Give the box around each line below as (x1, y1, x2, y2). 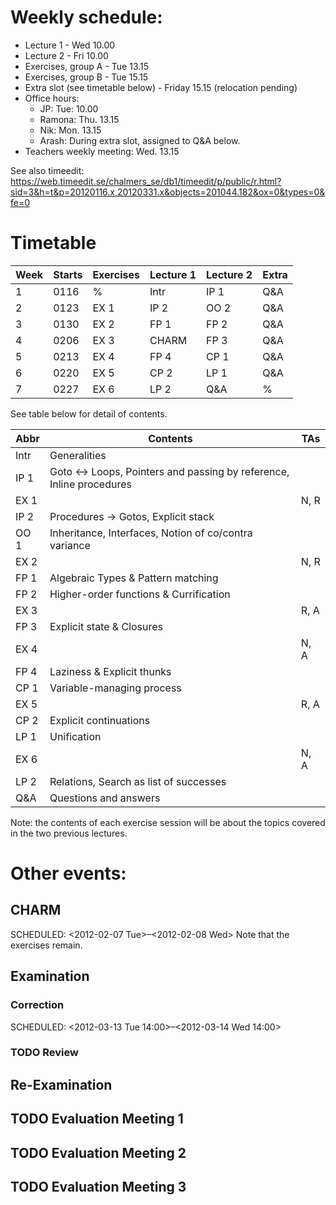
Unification (49, 729, 102, 743)
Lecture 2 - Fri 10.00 (24, 49, 109, 61)
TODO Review (10, 1046, 79, 1060)
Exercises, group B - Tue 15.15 (24, 71, 149, 83)
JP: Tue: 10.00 (39, 102, 99, 115)
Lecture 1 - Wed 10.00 (24, 39, 116, 51)
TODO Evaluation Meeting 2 (10, 1144, 187, 1161)
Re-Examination (10, 1076, 113, 1093)
